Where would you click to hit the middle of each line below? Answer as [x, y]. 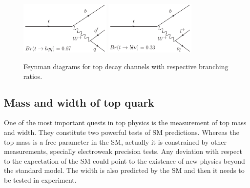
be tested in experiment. [40, 179]
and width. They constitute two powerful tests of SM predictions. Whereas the [122, 132]
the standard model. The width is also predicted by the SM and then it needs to [124, 170]
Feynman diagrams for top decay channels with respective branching [126, 66]
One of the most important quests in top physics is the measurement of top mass [125, 122]
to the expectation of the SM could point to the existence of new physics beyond [125, 160]
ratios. [33, 76]
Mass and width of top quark [79, 102]
